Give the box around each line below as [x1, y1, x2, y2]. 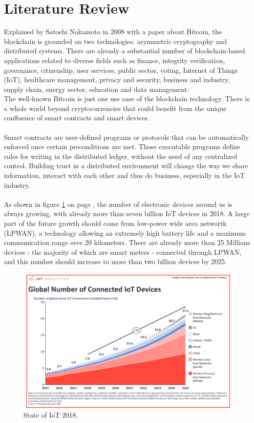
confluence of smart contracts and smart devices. [4, 112, 149, 123]
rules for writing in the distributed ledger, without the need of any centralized [4, 151, 237, 161]
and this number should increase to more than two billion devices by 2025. [4, 256, 227, 267]
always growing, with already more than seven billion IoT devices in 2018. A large [4, 208, 250, 219]
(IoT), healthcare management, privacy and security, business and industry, [4, 74, 230, 85]
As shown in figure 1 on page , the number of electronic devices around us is [4, 199, 233, 209]
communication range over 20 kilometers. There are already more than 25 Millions [4, 237, 251, 247]
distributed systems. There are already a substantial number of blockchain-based [4, 45, 245, 56]
